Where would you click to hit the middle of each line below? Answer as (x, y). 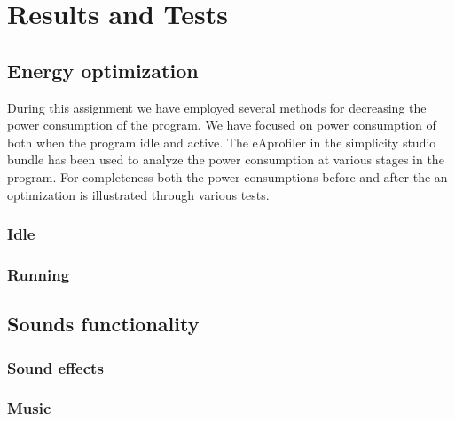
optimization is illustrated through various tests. (138, 194)
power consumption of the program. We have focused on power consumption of (222, 125)
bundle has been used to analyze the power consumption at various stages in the (226, 159)
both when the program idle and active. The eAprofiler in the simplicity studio (222, 142)
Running (39, 274)
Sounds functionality (103, 324)
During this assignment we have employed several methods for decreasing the (217, 107)
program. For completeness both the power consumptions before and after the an (227, 176)
